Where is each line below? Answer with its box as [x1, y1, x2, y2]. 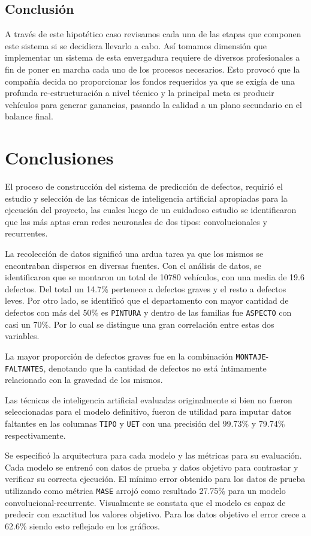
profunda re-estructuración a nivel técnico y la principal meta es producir [5, 86, 274, 99]
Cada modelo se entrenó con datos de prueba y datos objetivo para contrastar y [5, 460, 298, 473]
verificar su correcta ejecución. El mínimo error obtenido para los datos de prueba [5, 472, 306, 485]
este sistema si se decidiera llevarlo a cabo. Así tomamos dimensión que [5, 39, 267, 52]
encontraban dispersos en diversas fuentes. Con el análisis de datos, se [5, 259, 261, 271]
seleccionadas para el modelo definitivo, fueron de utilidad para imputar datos [5, 405, 291, 418]
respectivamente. [5, 429, 66, 441]
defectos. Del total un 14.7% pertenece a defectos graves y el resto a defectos [5, 282, 286, 295]
